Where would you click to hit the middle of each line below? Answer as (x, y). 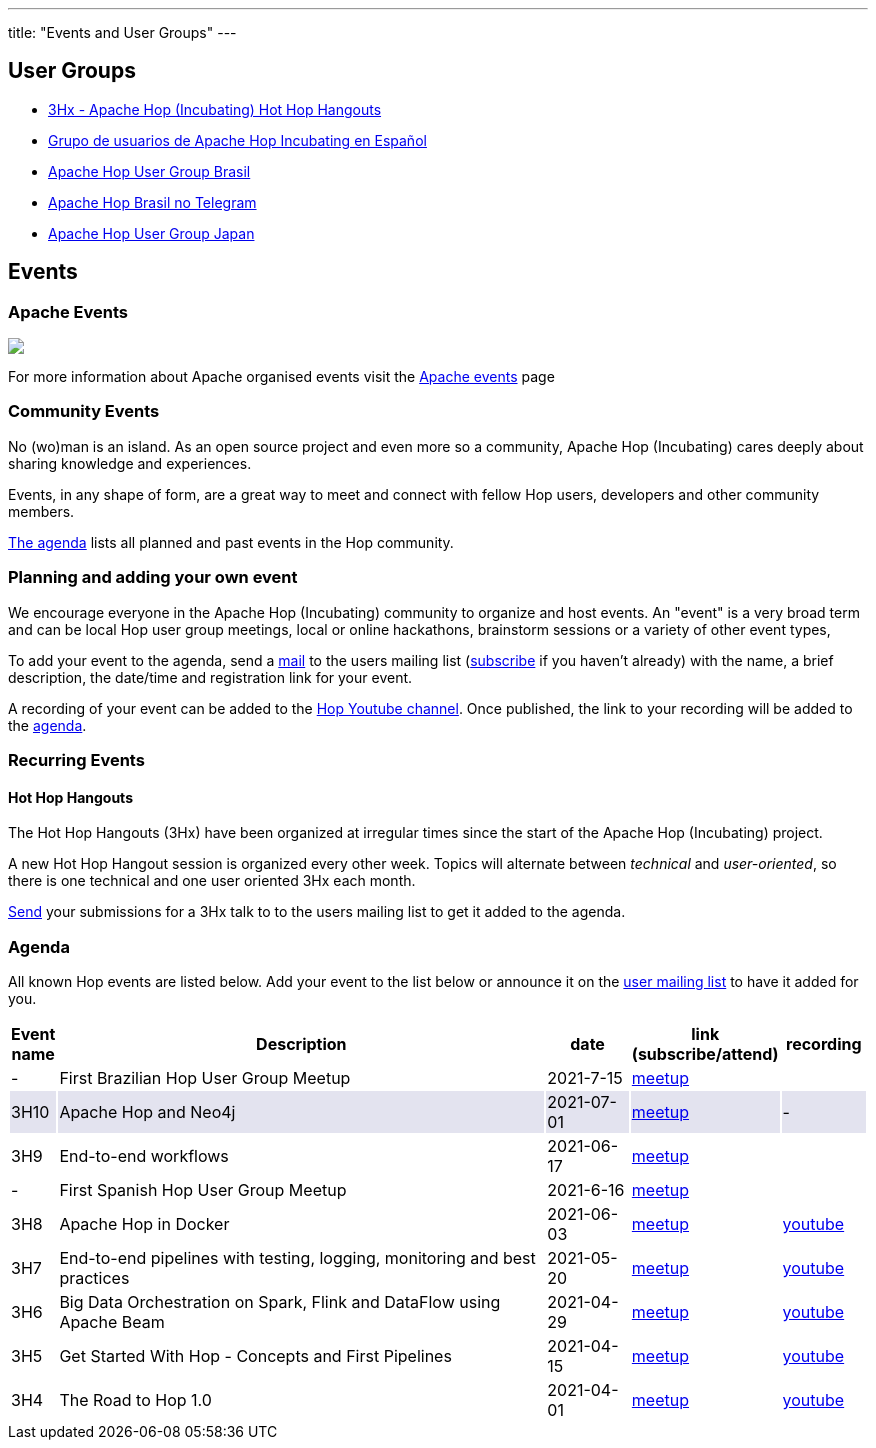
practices (94, 1277)
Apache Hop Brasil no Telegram (152, 202)
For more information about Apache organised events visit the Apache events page (281, 377)
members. (41, 511)
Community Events (84, 411)
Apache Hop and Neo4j (147, 1111)
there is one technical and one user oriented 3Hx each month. (212, 881)
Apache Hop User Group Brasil (149, 171)
